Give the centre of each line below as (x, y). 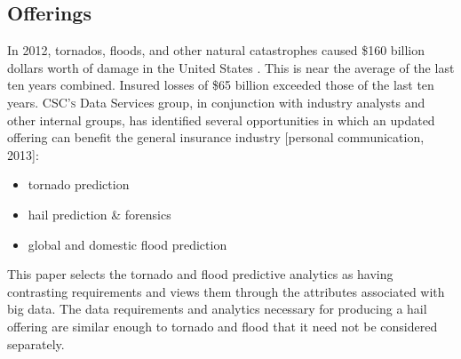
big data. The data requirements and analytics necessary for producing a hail (217, 309)
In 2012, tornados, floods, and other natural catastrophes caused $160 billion (216, 50)
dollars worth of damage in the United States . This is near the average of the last (231, 67)
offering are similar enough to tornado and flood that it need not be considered (223, 326)
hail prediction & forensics (99, 214)
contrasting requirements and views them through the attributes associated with (226, 291)
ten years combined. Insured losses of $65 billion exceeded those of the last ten (221, 85)
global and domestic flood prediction (127, 244)
